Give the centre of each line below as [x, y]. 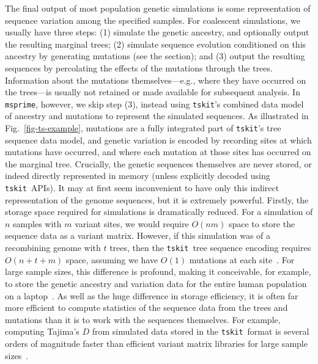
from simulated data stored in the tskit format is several [201, 331]
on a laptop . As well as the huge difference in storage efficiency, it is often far [152, 295]
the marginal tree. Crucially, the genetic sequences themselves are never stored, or [158, 163]
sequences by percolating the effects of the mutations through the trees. [139, 67]
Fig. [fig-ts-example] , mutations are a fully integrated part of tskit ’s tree [143, 128]
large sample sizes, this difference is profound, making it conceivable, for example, [158, 271]
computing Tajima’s [42, 331]
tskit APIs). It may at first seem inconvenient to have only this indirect [142, 188]
